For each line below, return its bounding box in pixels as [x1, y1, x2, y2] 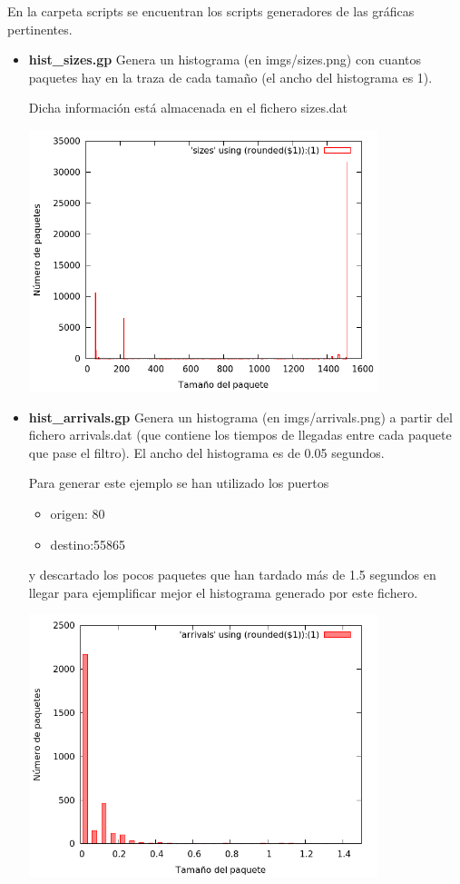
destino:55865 [50, 534, 126, 553]
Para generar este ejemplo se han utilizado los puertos [28, 473, 329, 492]
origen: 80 [50, 504, 105, 523]
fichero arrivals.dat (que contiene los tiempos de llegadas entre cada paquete [28, 425, 452, 444]
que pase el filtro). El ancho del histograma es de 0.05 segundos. [28, 442, 385, 462]
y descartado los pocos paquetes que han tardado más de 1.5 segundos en [28, 565, 436, 584]
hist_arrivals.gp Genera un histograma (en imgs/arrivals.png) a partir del [28, 407, 453, 426]
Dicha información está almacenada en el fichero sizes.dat [28, 98, 348, 117]
